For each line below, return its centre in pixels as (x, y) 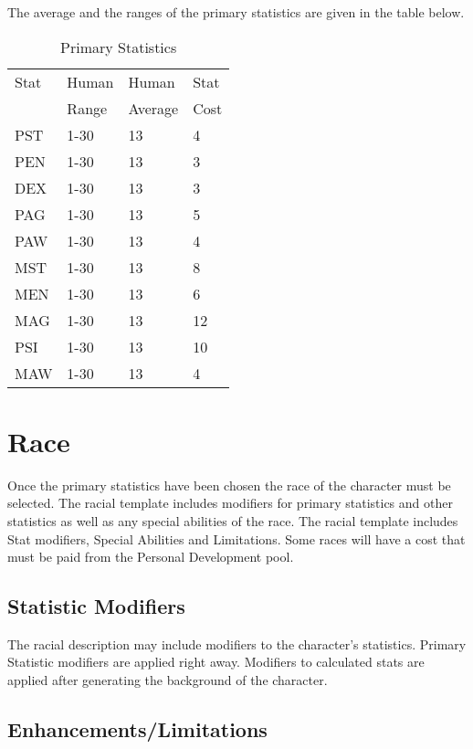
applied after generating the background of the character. (168, 680)
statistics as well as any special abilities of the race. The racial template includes (233, 520)
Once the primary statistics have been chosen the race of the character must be (229, 485)
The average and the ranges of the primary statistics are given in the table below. (236, 12)
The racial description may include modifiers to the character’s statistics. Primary (237, 644)
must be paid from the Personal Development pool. (151, 557)
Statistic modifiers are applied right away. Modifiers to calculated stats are (216, 662)
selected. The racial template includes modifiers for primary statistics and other (230, 503)
